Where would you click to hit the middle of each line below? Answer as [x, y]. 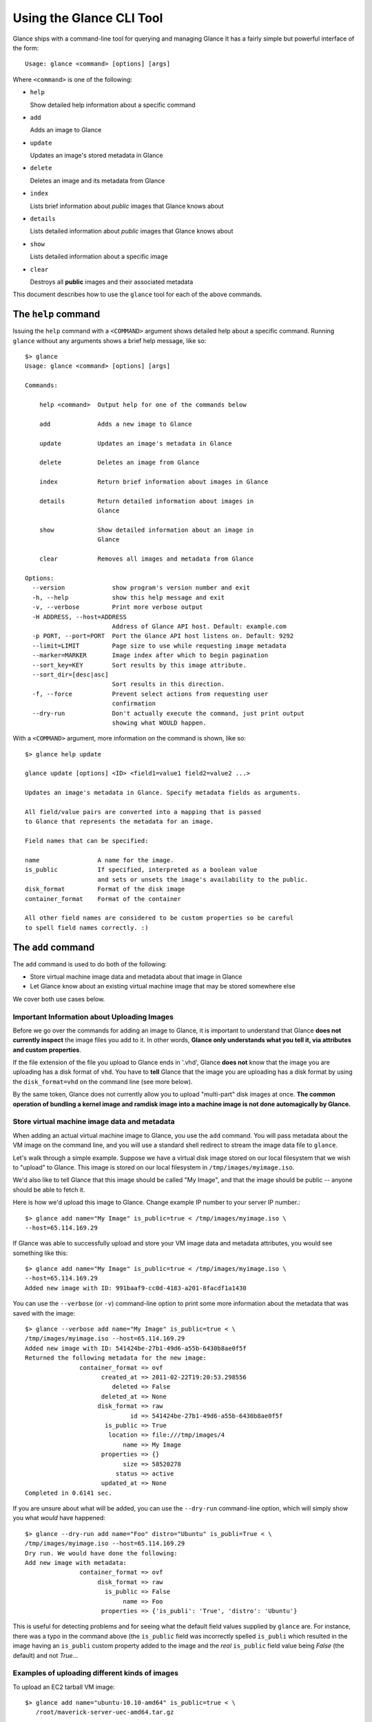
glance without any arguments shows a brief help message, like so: [110, 340]
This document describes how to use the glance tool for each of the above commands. [137, 294]
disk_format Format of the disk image [105, 889]
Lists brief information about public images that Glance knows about [127, 206]
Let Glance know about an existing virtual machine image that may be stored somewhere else [163, 986]
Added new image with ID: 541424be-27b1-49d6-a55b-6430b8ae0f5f [136, 1348]
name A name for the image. [100, 860]
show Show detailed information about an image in [146, 530]
